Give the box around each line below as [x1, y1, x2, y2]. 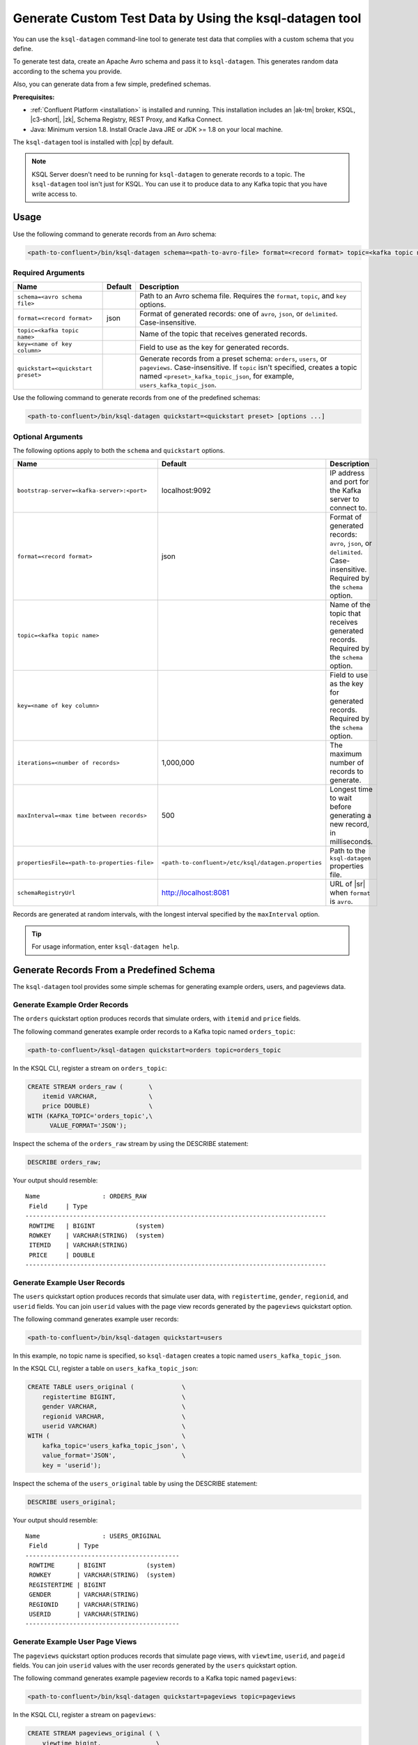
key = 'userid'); [42, 1461, 102, 1469]
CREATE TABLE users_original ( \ [27, 1383, 186, 1391]
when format [330, 888, 371, 898]
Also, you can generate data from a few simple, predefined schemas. [13, 80, 212, 89]
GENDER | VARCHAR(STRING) [29, 1591, 139, 1598]
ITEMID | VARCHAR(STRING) [29, 1241, 129, 1249]
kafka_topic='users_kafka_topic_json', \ [42, 1441, 186, 1450]
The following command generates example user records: [13, 1315, 179, 1323]
